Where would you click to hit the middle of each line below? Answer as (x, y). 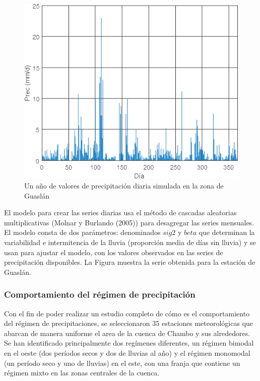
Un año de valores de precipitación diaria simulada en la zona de (124, 186)
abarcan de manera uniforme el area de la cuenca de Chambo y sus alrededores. (127, 333)
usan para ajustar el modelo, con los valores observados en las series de (114, 252)
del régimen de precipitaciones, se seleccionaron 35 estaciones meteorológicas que (129, 323)
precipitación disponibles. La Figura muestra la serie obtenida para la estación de (130, 262)
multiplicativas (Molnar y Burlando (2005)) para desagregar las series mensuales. (129, 222)
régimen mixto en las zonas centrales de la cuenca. (82, 373)
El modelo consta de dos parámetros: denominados (82, 232)
